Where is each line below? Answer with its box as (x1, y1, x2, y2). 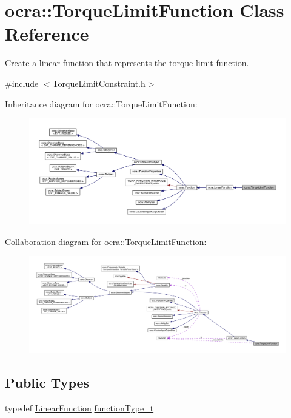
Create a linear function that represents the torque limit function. (5, 56, 249, 69)
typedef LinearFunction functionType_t (5, 401, 154, 414)
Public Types (5, 372, 90, 391)
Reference (5, 21, 89, 46)
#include (5, 76, 39, 89)
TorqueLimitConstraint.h (52, 76, 145, 89)
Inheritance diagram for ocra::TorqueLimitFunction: (5, 97, 198, 110)
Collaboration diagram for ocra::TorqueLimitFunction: (5, 235, 207, 248)
